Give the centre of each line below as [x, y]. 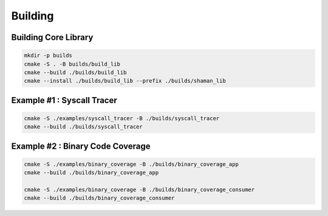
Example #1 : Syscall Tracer [64, 100]
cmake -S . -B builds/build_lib [72, 64]
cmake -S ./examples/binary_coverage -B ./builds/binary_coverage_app [132, 164]
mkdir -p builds [48, 56]
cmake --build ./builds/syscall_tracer [83, 127]
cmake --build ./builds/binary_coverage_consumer [99, 198]
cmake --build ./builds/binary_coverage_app [91, 173]
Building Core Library [52, 37]
